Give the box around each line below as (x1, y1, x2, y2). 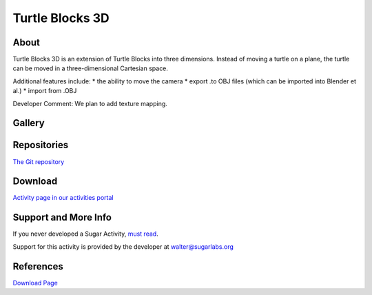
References (12, 261, 63, 272)
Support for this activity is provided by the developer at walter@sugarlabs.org (12, 242, 234, 251)
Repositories (12, 139, 69, 151)
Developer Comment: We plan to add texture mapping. (12, 99, 168, 108)
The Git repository (12, 157, 65, 165)
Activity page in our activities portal (12, 194, 114, 202)
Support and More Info (12, 212, 112, 223)
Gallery (12, 117, 45, 129)
